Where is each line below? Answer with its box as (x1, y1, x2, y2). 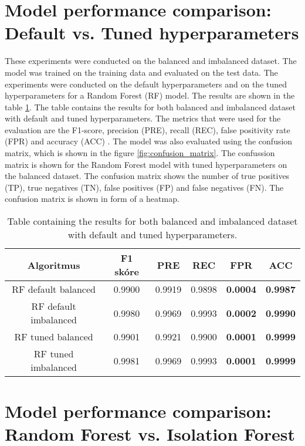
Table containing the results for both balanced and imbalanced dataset (7, 214, 298, 228)
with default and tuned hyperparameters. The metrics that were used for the (5, 112, 281, 124)
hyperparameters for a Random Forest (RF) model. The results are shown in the (5, 89, 295, 102)
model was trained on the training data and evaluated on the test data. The (5, 66, 278, 78)
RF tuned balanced (14, 330, 93, 344)
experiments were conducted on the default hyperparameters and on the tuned (5, 77, 287, 90)
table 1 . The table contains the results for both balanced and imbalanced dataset (5, 100, 296, 113)
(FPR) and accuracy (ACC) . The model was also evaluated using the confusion (5, 135, 293, 147)
